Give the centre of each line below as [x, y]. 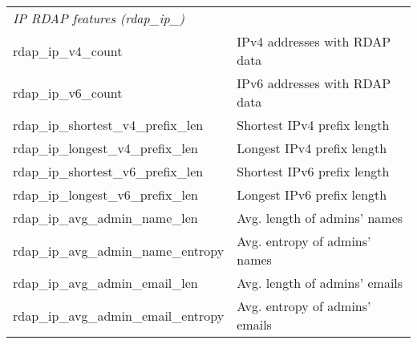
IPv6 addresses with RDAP [314, 83]
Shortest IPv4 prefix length [313, 125]
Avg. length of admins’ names [320, 218]
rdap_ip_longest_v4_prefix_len [105, 148]
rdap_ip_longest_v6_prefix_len [105, 194]
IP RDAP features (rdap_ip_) [99, 18]
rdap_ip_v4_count [68, 51]
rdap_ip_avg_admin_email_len [105, 283]
